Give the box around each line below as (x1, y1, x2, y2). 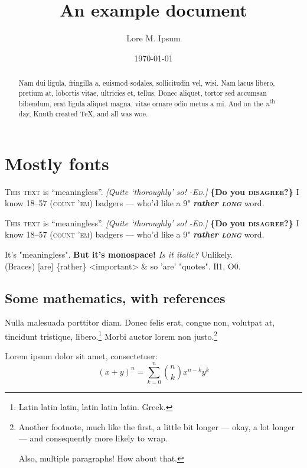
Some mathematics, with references (5, 288, 226, 307)
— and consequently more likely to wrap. (18, 432, 168, 444)
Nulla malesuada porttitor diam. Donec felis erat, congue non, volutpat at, (5, 316, 275, 329)
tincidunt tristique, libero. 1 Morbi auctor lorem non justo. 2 (5, 329, 218, 342)
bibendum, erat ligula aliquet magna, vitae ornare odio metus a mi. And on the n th (18, 97, 275, 109)
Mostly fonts (5, 151, 109, 175)
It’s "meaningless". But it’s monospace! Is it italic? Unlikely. (5, 248, 233, 261)
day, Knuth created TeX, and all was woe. (18, 109, 148, 119)
